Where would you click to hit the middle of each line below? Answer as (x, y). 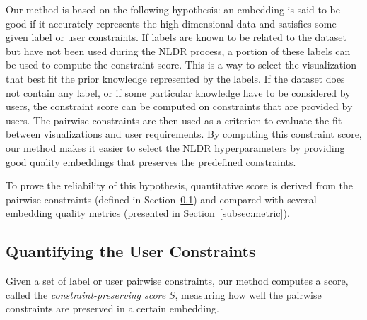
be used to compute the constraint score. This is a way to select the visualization (181, 65)
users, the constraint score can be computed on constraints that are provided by (179, 106)
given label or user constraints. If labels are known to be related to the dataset (176, 37)
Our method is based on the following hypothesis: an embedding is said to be (173, 9)
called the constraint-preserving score (86, 294)
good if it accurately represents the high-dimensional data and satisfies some (171, 23)
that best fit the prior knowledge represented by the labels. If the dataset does (175, 78)
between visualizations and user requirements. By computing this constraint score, (184, 134)
